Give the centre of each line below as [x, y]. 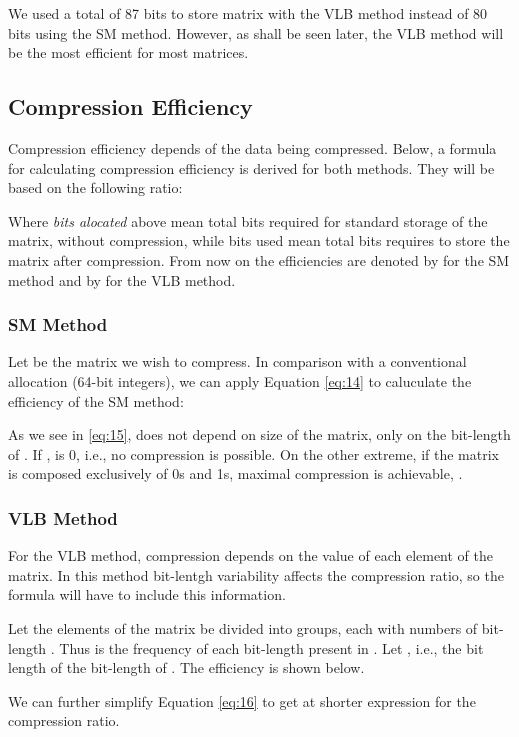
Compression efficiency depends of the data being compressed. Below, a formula [252, 147]
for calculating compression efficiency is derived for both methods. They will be [251, 167]
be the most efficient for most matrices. [128, 52]
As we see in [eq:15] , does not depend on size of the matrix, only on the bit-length [259, 434]
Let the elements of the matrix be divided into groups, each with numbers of [243, 627]
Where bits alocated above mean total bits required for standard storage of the [248, 220]
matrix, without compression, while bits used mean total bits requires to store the [259, 240]
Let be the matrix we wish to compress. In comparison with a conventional [237, 361]
